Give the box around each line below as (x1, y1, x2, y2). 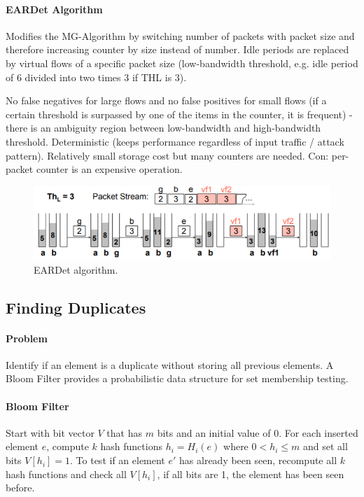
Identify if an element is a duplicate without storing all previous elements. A (6, 357, 334, 372)
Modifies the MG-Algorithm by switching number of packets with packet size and (6, 28, 355, 43)
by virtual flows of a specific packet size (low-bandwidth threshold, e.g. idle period (6, 55, 358, 70)
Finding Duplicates (6, 296, 146, 318)
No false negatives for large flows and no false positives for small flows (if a (6, 93, 327, 108)
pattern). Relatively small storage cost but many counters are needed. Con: (6, 148, 329, 162)
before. (6, 480, 35, 495)
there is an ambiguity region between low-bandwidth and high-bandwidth (6, 120, 321, 135)
